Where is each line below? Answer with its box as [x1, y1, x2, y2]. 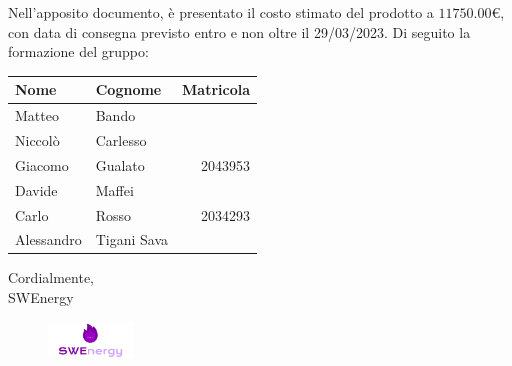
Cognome [95, 79, 162, 100]
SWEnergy [8, 287, 74, 308]
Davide [15, 179, 58, 200]
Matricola [182, 79, 251, 100]
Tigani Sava [95, 229, 169, 250]
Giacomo [15, 154, 69, 175]
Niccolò [15, 129, 60, 150]
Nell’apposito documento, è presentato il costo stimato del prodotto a [8, 2, 434, 22]
